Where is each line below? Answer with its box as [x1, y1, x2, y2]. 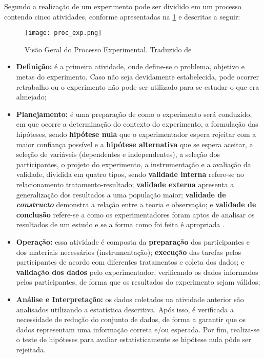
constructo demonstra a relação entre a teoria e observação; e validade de [16, 199, 256, 210]
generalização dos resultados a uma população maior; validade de [16, 189, 226, 200]
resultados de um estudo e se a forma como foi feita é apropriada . [16, 219, 225, 230]
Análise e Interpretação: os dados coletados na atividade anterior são [16, 293, 244, 304]
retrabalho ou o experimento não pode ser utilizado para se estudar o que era [16, 81, 259, 92]
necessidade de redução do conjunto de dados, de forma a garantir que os [16, 314, 246, 325]
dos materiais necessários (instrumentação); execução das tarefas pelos [16, 246, 241, 257]
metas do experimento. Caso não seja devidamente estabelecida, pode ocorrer [16, 71, 259, 82]
